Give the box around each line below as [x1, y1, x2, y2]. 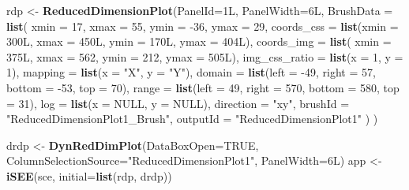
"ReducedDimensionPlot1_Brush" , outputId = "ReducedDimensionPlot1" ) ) [6, 110, 378, 127]
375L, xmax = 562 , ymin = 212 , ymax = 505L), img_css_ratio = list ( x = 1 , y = [6, 48, 403, 65]
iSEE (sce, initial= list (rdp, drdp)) [6, 167, 172, 184]
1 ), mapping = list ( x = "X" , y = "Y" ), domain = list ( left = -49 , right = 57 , [6, 64, 376, 80]
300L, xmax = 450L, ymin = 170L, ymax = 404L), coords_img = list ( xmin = [6, 33, 392, 50]
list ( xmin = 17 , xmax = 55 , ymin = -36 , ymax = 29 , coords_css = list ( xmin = [6, 17, 399, 34]
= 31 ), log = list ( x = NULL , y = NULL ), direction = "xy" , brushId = [6, 95, 350, 111]
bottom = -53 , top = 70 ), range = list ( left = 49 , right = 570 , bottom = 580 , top [6, 79, 400, 95]
